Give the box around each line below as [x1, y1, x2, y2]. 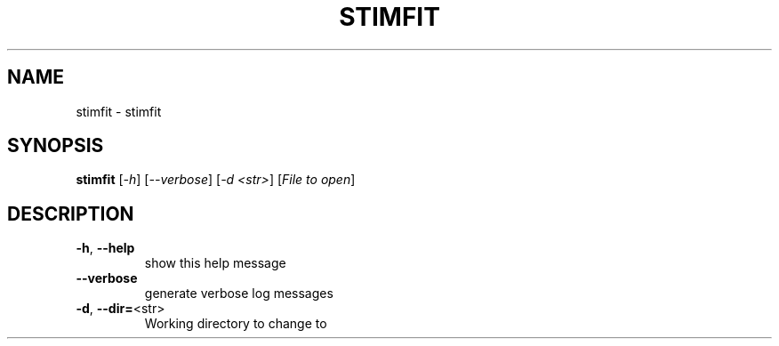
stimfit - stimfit [76, 103, 162, 119]
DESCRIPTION [7, 202, 134, 225]
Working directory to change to [144, 316, 327, 332]
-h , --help [76, 240, 135, 256]
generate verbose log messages [144, 286, 333, 302]
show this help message [144, 255, 286, 271]
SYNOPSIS [7, 134, 104, 157]
